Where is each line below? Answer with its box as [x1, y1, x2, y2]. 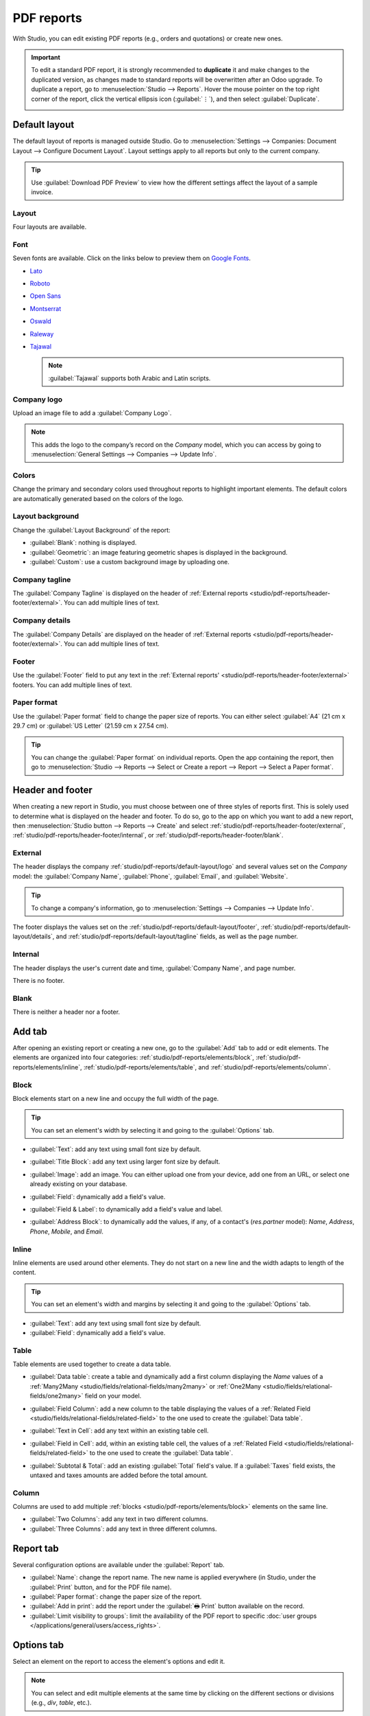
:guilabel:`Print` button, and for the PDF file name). [29, 1583, 172, 1591]
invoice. [31, 187, 54, 196]
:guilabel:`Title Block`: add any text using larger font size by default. [29, 1157, 221, 1166]
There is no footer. [12, 976, 65, 984]
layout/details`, [12, 932, 55, 940]
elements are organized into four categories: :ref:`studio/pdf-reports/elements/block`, [12, 1054, 255, 1062]
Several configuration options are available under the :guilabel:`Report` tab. [12, 1560, 225, 1568]
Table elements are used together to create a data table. [12, 1360, 171, 1369]
